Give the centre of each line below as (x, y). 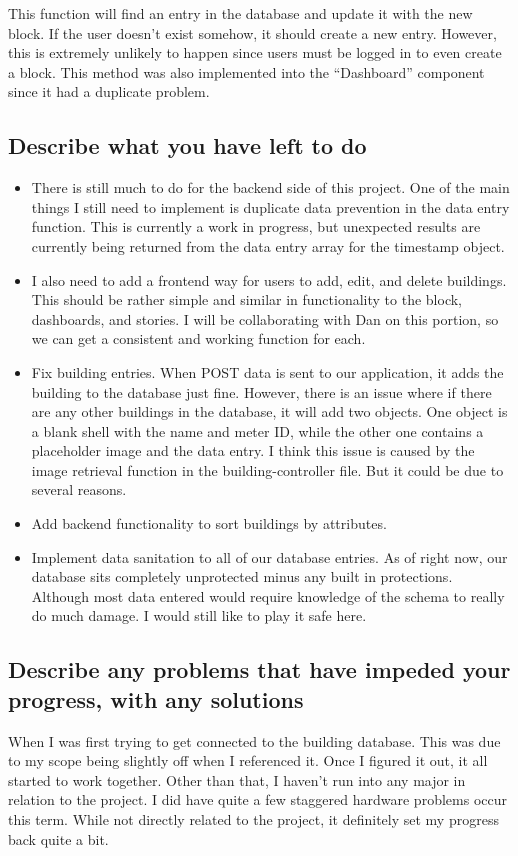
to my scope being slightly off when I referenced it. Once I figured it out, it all (248, 760)
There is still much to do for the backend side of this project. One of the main (270, 187)
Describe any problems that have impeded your (259, 669)
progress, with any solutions (156, 698)
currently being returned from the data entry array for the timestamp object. (268, 245)
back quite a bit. (58, 838)
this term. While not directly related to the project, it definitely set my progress (253, 819)
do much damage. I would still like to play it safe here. (199, 615)
